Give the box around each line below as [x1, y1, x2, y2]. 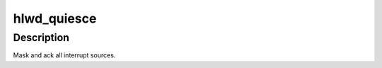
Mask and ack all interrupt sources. [13, 51, 116, 59]
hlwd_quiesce [13, 11, 97, 26]
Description [13, 31, 70, 44]
